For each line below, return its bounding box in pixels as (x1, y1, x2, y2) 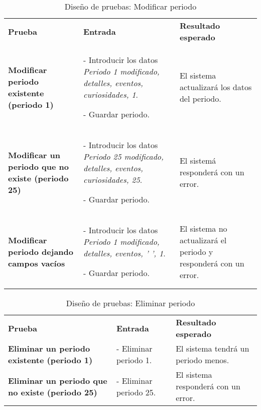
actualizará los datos (179, 81, 252, 93)
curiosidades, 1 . (83, 89, 138, 100)
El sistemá (179, 155, 216, 166)
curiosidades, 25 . (83, 174, 143, 185)
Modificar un (8, 149, 61, 161)
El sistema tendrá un (176, 343, 249, 354)
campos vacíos (8, 257, 65, 269)
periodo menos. (176, 354, 229, 366)
